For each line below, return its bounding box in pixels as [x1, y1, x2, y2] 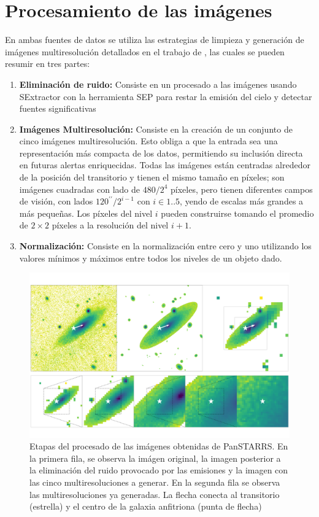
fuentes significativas [19, 102, 96, 115]
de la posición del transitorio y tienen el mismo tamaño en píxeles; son [19, 171, 285, 184]
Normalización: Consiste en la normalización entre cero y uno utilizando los [19, 239, 312, 252]
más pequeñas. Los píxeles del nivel [19, 206, 153, 219]
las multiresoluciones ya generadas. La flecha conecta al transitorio [29, 488, 280, 500]
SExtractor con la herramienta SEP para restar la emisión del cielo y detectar [19, 90, 312, 103]
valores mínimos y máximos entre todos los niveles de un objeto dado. [19, 251, 282, 264]
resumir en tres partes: [5, 57, 90, 70]
